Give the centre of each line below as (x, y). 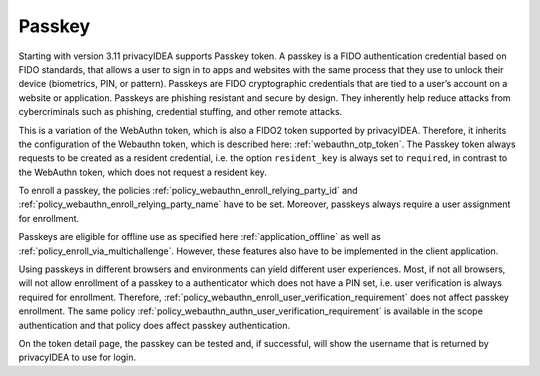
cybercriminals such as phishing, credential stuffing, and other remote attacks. (180, 112)
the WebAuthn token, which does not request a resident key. (142, 172)
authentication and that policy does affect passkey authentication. (154, 325)
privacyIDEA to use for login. (77, 357)
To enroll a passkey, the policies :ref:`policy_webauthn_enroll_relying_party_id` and (188, 191)
